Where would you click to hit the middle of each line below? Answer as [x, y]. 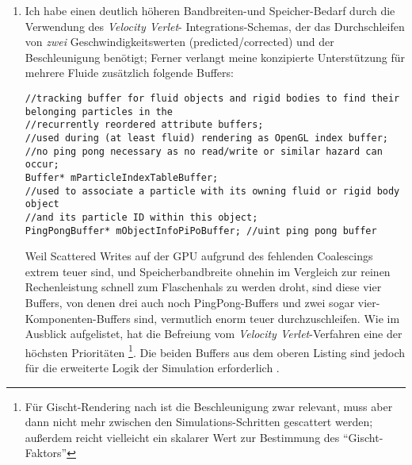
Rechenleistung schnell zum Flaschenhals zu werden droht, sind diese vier [203, 287]
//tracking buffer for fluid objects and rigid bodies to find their [212, 98]
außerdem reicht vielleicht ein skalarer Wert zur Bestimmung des [182, 437]
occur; [42, 165]
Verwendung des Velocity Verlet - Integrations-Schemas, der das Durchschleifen [215, 26]
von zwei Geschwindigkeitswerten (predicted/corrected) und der [179, 42]
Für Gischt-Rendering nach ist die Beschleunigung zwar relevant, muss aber [209, 406]
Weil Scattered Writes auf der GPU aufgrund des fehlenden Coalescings [199, 256]
